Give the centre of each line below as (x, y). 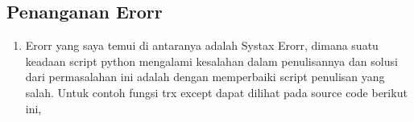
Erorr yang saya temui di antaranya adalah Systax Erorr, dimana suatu (202, 45)
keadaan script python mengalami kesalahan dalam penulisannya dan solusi (211, 61)
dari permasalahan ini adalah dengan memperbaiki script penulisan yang (205, 77)
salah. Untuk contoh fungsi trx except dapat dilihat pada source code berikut (216, 92)
